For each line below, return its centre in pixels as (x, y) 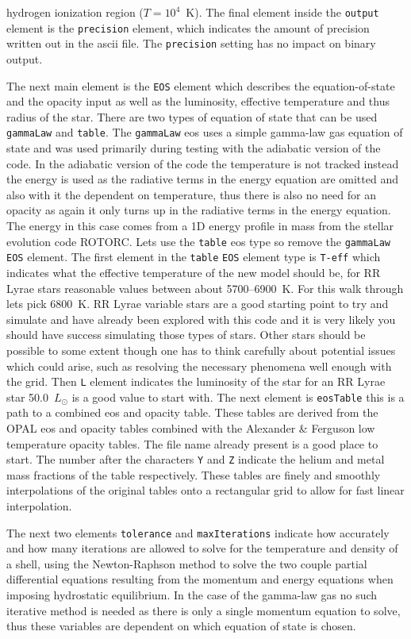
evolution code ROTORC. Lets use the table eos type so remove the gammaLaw (198, 241)
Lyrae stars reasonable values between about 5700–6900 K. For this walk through (205, 288)
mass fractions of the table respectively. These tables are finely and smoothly (194, 474)
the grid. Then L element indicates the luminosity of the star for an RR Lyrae (196, 381)
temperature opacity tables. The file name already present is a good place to (192, 443)
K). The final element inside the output (282, 12)
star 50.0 (28, 396)
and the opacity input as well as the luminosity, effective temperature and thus (198, 101)
